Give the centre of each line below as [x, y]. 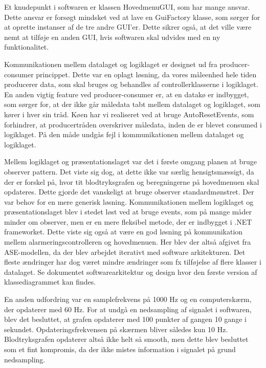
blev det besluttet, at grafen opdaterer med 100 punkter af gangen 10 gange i [125, 319]
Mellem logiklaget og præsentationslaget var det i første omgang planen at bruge [130, 161]
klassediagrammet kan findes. [50, 282]
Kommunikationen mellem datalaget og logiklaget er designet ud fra [111, 64]
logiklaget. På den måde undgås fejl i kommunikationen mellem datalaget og [124, 134]
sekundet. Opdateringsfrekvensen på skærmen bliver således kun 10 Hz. [116, 329]
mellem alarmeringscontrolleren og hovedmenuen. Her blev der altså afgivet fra [128, 242]
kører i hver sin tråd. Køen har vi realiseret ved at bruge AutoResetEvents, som [129, 114]
